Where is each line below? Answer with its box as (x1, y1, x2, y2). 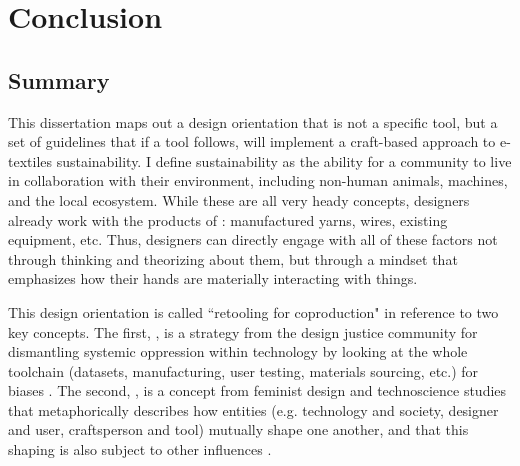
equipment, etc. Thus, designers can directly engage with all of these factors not (8, 229, 498, 250)
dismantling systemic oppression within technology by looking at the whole (8, 341, 468, 362)
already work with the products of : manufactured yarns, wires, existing (8, 209, 448, 230)
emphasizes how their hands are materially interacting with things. (8, 268, 418, 289)
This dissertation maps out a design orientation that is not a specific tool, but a (8, 111, 498, 132)
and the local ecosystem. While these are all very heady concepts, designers (8, 189, 470, 210)
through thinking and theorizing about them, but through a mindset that (8, 248, 458, 269)
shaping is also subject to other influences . (8, 439, 272, 460)
